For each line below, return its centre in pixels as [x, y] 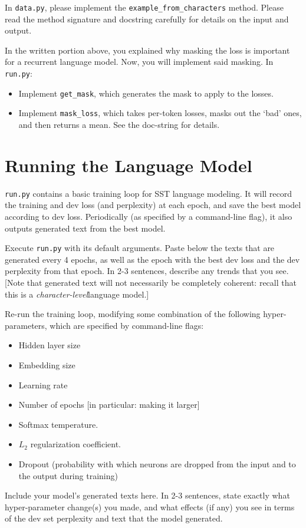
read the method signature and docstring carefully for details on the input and [147, 19]
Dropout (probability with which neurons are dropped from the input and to [157, 463]
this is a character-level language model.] [77, 294]
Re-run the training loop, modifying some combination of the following [133, 314]
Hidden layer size [50, 345]
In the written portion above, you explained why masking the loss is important [147, 50]
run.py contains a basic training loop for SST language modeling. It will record [149, 193]
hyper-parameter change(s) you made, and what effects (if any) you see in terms [150, 506]
